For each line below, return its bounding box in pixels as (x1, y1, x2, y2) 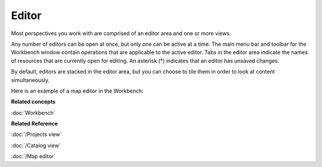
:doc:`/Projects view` (11, 131, 62, 138)
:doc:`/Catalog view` (11, 141, 61, 149)
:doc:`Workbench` (11, 109, 56, 116)
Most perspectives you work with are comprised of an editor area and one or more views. (11, 30, 231, 37)
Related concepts (11, 98, 56, 105)
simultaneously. (11, 76, 50, 83)
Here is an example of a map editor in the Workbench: (11, 87, 144, 94)
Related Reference (11, 120, 58, 127)
